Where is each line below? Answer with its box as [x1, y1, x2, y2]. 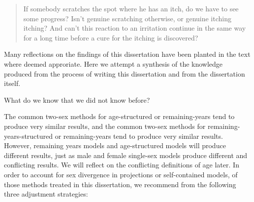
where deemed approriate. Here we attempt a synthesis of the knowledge [4, 58, 223, 69]
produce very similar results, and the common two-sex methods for [4, 121, 206, 131]
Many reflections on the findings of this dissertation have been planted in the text [4, 49, 251, 59]
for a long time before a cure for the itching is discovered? [23, 32, 198, 42]
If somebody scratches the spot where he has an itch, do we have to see [23, 3, 239, 13]
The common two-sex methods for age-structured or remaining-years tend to [4, 111, 235, 121]
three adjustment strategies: [4, 189, 88, 199]
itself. [4, 78, 21, 88]
